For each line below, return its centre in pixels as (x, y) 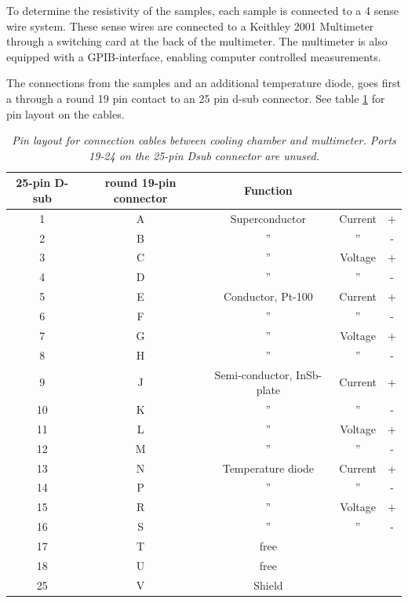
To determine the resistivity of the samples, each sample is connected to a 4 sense (202, 10)
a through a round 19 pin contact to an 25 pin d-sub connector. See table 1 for (196, 98)
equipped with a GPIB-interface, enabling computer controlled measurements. (194, 56)
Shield (268, 585)
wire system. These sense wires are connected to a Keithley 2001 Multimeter (190, 26)
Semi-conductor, (253, 374)
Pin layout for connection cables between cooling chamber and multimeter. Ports (204, 140)
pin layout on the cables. (66, 113)
